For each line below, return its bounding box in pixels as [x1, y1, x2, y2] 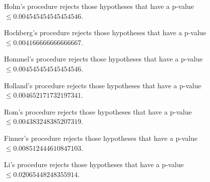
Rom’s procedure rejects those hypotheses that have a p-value [4, 106, 192, 117]
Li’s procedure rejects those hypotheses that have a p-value [4, 159, 184, 170]
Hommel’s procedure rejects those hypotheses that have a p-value [4, 54, 203, 64]
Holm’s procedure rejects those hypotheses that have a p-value [4, 1, 194, 11]
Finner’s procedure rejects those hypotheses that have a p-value [4, 132, 198, 143]
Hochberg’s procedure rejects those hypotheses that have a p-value [4, 27, 207, 38]
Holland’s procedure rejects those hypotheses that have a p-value [4, 80, 202, 90]
